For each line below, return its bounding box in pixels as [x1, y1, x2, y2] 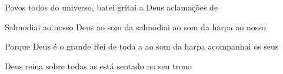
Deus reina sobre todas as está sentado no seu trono [5, 59, 192, 72]
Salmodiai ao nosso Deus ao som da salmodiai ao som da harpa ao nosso [5, 20, 266, 33]
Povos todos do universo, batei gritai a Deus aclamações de [5, 1, 218, 13]
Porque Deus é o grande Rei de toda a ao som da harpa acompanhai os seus [5, 40, 279, 52]
